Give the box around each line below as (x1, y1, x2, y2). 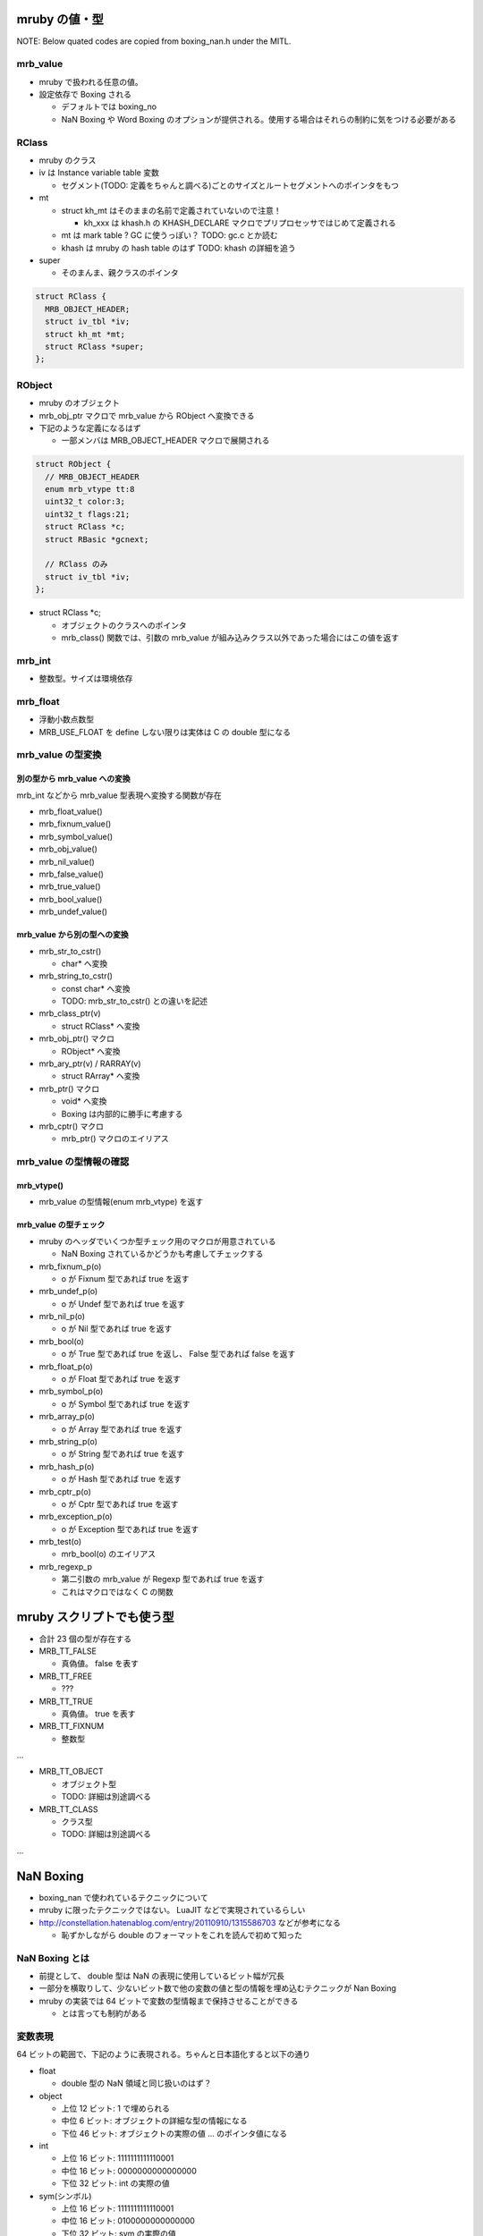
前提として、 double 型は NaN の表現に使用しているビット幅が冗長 (38, 1970, 285, 1981)
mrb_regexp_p (38, 1561, 93, 1571)
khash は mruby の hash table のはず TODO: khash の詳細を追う (61, 242, 297, 253)
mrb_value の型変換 (16, 749, 102, 761)
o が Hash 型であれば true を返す (61, 1474, 182, 1485)
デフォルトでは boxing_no (61, 101, 157, 112)
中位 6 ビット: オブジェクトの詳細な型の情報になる (61, 2115, 248, 2126)
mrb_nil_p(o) (38, 1311, 85, 1322)
